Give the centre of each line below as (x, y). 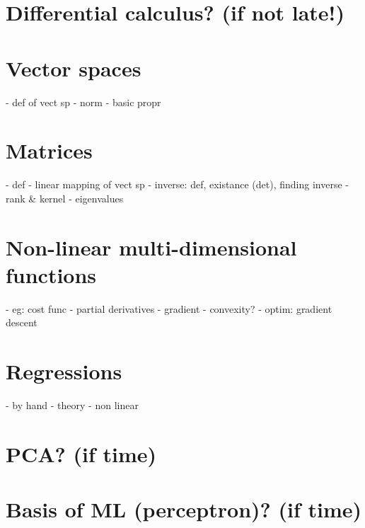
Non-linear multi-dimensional (151, 247)
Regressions (64, 371)
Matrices (49, 150)
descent (22, 322)
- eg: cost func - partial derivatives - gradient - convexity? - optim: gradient (169, 308)
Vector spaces (74, 68)
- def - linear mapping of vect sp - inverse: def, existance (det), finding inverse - (177, 184)
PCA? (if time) (81, 453)
